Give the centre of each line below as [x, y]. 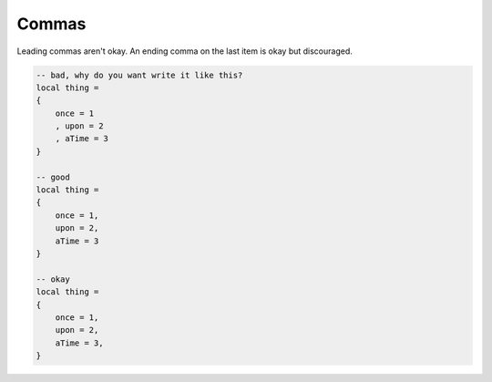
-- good [53, 177]
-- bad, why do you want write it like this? [139, 75]
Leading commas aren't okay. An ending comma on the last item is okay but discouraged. [184, 51]
